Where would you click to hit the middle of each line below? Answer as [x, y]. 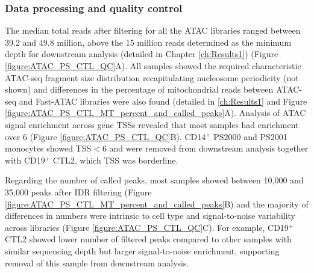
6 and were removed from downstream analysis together [205, 148]
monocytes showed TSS [48, 148]
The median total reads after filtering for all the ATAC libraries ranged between [153, 30]
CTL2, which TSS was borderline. [115, 160]
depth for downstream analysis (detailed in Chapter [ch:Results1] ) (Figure [142, 54]
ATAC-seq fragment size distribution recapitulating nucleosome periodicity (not [152, 77]
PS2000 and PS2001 [250, 136]
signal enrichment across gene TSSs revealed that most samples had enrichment [152, 124]
